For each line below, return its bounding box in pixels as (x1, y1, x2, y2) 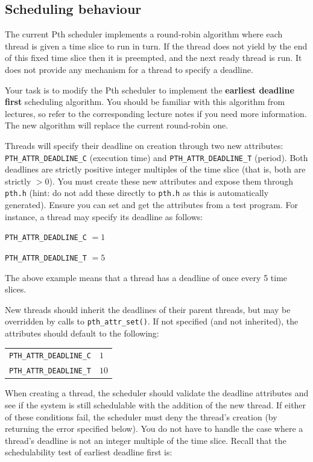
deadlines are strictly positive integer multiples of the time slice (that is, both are (5, 163, 306, 176)
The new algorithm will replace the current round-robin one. (5, 119, 229, 131)
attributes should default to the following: (5, 326, 159, 339)
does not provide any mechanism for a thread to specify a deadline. (5, 63, 253, 75)
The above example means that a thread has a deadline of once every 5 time (5, 271, 288, 283)
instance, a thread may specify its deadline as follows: (5, 210, 203, 223)
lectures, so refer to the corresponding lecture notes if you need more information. (5, 107, 307, 119)
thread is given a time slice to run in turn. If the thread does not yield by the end (5, 39, 308, 52)
